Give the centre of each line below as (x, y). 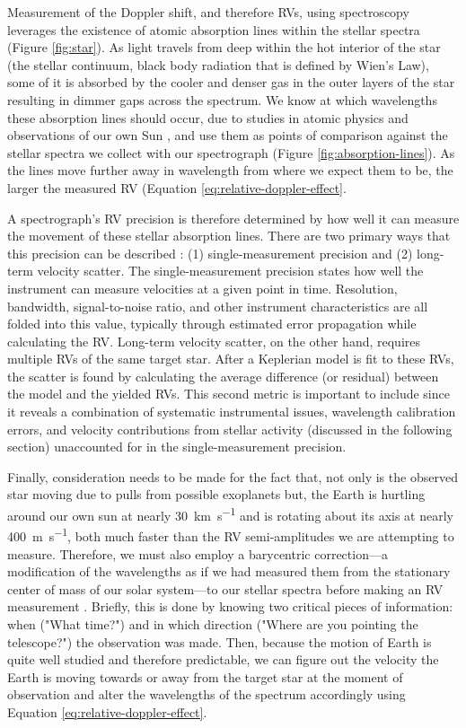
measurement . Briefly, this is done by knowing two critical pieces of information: (230, 606)
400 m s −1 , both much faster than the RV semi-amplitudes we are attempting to (231, 535)
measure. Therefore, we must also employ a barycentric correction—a (198, 553)
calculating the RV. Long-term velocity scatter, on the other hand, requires (214, 341)
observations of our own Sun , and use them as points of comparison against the (228, 135)
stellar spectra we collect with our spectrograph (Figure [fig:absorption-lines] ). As (231, 152)
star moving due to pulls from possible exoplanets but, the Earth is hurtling (216, 494)
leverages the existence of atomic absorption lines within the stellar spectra (214, 29)
